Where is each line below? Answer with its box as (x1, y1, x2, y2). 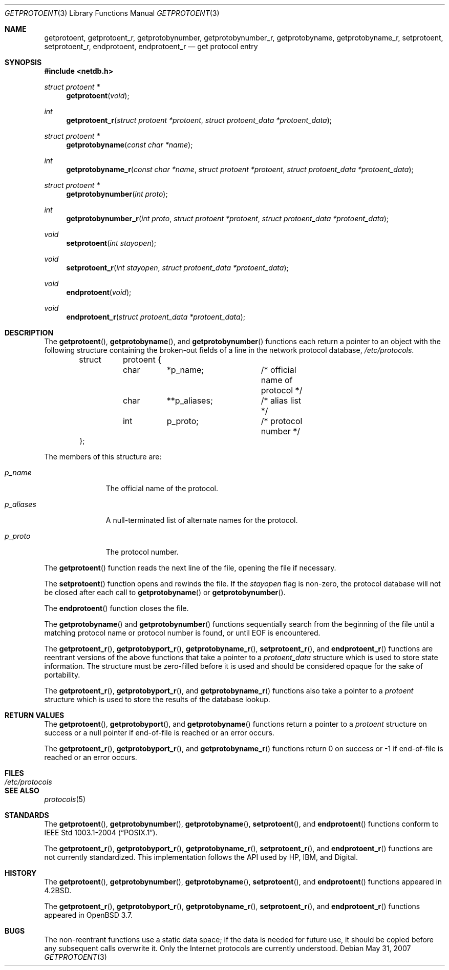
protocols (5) (44, 795, 85, 804)
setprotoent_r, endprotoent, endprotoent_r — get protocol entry (44, 42, 258, 51)
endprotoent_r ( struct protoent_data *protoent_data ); (66, 312, 245, 321)
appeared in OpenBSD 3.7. (44, 911, 133, 919)
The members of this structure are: (44, 452, 162, 461)
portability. (44, 670, 80, 679)
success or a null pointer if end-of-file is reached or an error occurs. (44, 728, 274, 737)
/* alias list (261, 395, 302, 406)
